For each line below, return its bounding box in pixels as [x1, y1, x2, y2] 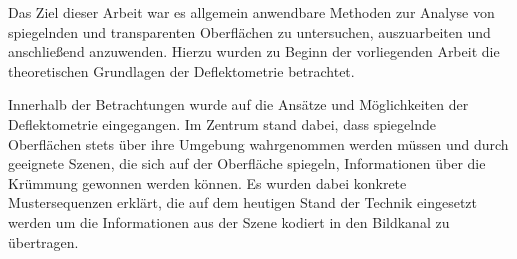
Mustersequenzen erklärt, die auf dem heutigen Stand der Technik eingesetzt [8, 192, 477, 213]
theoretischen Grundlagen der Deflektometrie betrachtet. [8, 60, 355, 81]
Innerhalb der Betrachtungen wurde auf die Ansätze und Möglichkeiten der [8, 94, 469, 115]
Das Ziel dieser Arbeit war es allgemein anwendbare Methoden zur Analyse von [8, 2, 495, 22]
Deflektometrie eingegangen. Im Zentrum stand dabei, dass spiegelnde [8, 113, 436, 134]
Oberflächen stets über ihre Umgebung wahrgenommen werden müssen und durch [8, 133, 509, 154]
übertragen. [8, 231, 79, 252]
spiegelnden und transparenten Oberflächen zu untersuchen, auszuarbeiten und [8, 21, 491, 42]
